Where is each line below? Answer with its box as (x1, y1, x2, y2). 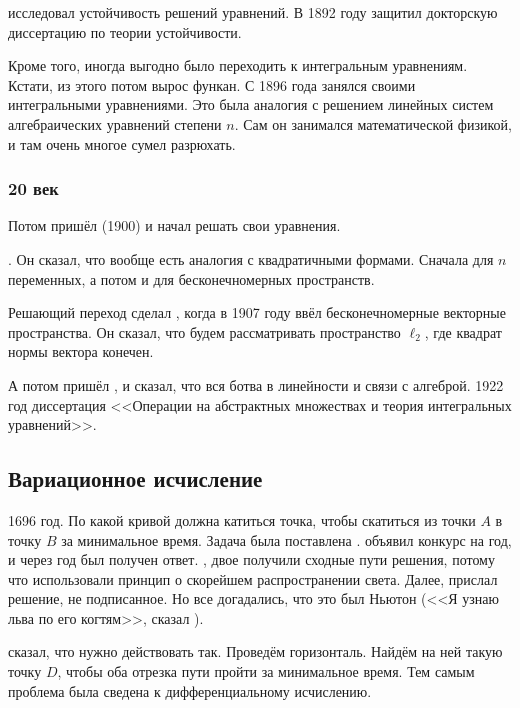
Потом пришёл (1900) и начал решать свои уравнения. (8, 215, 341, 236)
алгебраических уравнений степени (8, 113, 222, 134)
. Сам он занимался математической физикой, (234, 113, 512, 134)
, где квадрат (424, 321, 502, 342)
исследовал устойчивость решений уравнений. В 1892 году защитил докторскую (8, 2, 498, 22)
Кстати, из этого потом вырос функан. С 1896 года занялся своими (8, 74, 416, 95)
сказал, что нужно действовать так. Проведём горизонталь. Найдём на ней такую (8, 641, 503, 662)
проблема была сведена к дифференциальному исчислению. (8, 680, 372, 701)
